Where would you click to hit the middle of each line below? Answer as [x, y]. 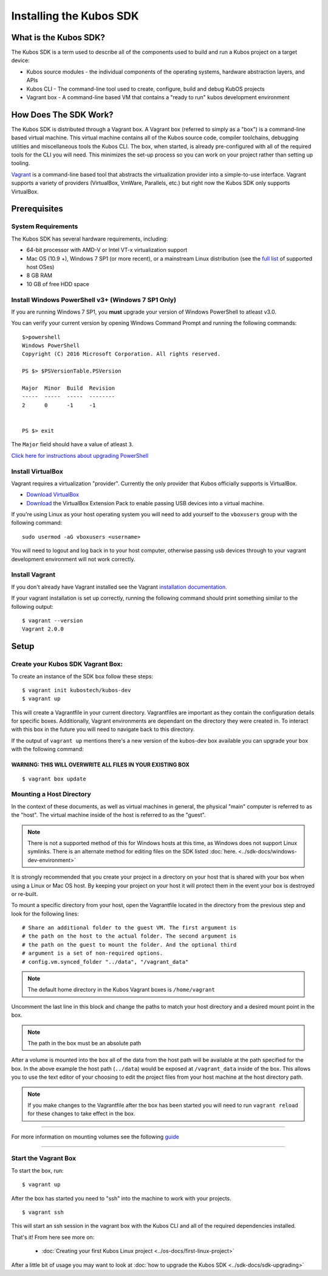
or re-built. [25, 894]
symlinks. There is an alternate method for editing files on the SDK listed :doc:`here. [132, 852]
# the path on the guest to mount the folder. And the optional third [129, 945]
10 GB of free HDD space [58, 284]
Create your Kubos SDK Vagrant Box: [67, 664]
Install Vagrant [33, 575]
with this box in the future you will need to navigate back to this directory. [103, 729]
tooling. [21, 163]
